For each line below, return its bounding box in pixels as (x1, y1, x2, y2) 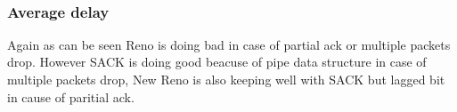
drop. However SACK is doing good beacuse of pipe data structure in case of (7, 52, 427, 71)
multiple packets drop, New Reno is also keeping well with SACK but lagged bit (7, 70, 445, 88)
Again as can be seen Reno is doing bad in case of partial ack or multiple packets (7, 35, 451, 53)
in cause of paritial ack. (7, 87, 135, 106)
